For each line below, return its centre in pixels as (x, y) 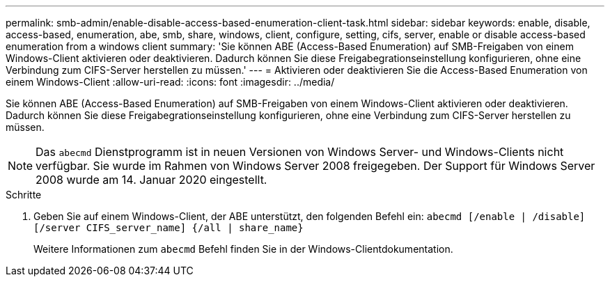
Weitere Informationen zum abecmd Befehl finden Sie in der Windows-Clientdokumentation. (243, 249)
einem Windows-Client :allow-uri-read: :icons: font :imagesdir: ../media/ (170, 82)
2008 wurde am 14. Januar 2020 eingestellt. (151, 180)
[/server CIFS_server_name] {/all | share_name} (169, 228)
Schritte (24, 195)
